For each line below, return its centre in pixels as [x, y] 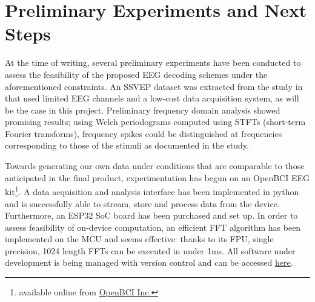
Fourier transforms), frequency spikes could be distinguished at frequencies [144, 133]
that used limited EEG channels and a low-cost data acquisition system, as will [152, 98]
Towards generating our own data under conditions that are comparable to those [155, 166]
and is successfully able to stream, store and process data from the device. [142, 203]
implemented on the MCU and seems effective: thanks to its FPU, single [139, 239]
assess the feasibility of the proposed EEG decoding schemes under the [136, 74]
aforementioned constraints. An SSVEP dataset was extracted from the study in [154, 86]
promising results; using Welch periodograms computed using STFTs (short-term [155, 122]
